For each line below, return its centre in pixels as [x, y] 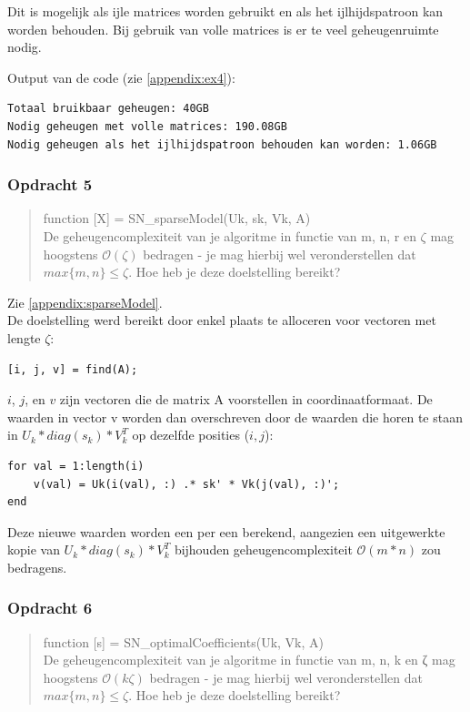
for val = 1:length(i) [76, 466]
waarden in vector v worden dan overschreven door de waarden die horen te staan [235, 417]
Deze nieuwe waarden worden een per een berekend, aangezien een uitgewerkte [226, 531]
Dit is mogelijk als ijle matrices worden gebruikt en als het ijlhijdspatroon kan [225, 11]
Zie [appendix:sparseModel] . [85, 302]
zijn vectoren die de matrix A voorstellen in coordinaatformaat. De [246, 399]
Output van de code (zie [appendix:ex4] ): [121, 77]
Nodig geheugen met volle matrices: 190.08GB [147, 126]
